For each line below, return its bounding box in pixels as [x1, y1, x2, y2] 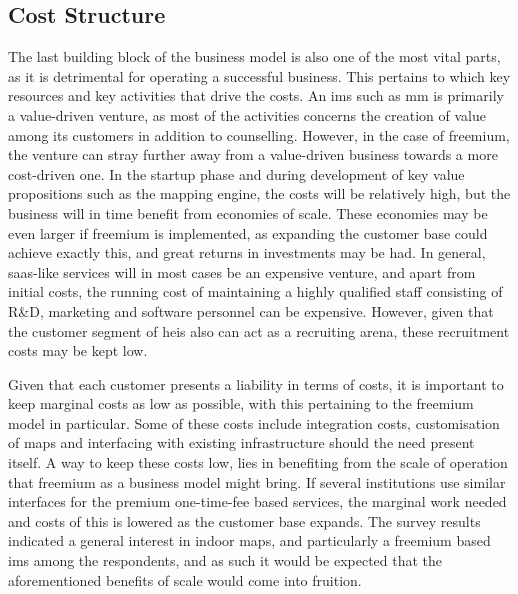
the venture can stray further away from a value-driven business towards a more [8, 144, 498, 165]
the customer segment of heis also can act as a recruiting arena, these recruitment [8, 320, 510, 341]
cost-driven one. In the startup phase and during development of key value [8, 163, 465, 184]
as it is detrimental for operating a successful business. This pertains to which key [8, 65, 511, 86]
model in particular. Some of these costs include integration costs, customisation [8, 412, 500, 433]
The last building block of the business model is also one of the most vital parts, [8, 46, 501, 67]
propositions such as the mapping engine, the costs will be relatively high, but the [8, 183, 511, 204]
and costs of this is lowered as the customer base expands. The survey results [8, 510, 481, 531]
